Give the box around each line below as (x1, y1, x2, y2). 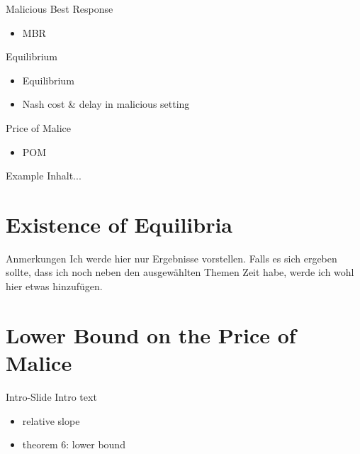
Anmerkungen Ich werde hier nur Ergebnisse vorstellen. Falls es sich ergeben (6, 250, 337, 265)
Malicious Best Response (6, 1, 113, 16)
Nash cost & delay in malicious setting (22, 96, 190, 111)
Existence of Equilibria (6, 209, 233, 238)
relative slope (22, 413, 80, 428)
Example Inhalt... (6, 168, 81, 183)
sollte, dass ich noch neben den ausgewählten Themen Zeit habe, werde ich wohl (6, 265, 354, 279)
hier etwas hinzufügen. (6, 279, 103, 294)
